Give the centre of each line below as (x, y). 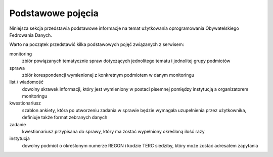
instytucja (20, 138)
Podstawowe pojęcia (54, 13)
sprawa (17, 68)
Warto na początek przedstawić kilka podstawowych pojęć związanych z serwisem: (97, 44)
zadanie (18, 124)
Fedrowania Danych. (31, 35)
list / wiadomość (27, 82)
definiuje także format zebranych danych (65, 117)
